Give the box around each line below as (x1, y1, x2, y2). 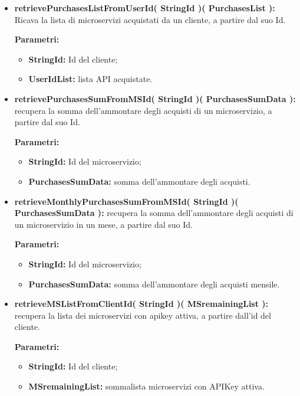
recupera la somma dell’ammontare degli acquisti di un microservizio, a (14, 104, 272, 116)
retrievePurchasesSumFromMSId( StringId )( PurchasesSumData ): (14, 92, 296, 104)
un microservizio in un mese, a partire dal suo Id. (14, 218, 193, 230)
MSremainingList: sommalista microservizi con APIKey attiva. (28, 380, 265, 392)
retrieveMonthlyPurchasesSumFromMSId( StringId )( (14, 195, 239, 207)
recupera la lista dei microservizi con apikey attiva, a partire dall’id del (14, 309, 271, 321)
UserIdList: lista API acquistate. (28, 73, 153, 85)
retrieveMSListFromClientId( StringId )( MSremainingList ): (14, 297, 269, 310)
